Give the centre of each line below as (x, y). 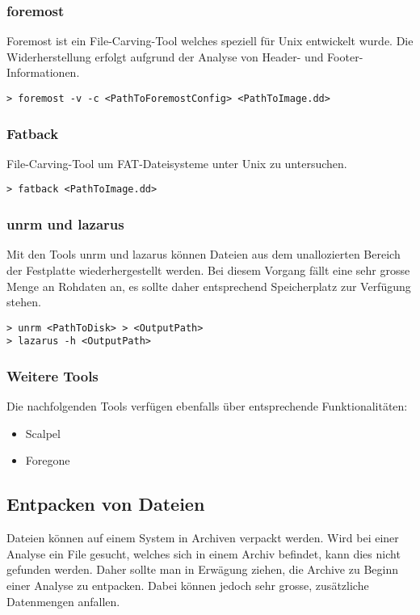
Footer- (345, 56)
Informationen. (43, 72)
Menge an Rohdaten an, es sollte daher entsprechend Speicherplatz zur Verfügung (209, 286)
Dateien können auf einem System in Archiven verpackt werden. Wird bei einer (203, 538)
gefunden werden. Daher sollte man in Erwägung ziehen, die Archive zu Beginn (202, 569)
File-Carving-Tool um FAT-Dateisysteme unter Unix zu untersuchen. (177, 163)
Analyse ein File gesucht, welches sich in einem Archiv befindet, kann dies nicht (204, 553)
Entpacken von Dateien (106, 504)
